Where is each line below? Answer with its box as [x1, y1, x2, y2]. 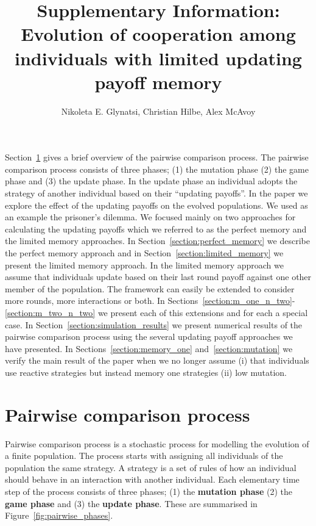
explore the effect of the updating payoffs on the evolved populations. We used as [5, 198, 308, 211]
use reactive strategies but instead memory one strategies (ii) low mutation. [5, 366, 287, 378]
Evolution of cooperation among [21, 21, 296, 46]
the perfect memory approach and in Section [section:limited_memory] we [5, 247, 284, 259]
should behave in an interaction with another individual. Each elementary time [5, 473, 300, 486]
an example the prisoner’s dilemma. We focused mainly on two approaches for [5, 211, 296, 223]
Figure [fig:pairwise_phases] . [5, 509, 113, 522]
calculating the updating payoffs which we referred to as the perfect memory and [5, 222, 307, 235]
